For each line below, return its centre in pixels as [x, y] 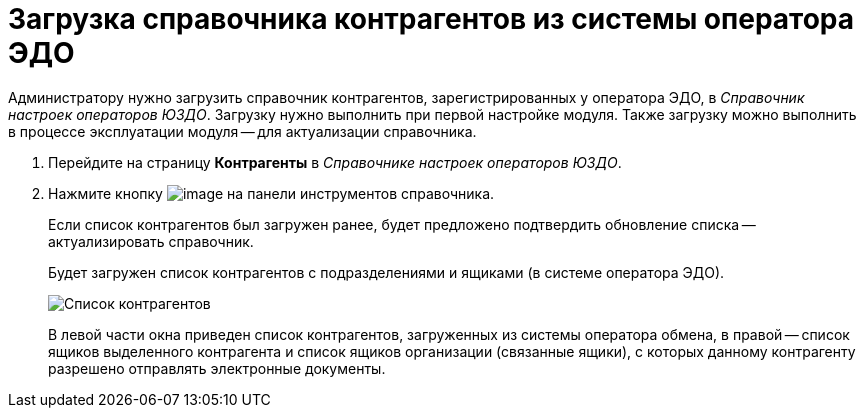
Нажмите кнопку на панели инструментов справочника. [271, 193]
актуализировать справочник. [151, 241]
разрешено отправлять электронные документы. [217, 368]
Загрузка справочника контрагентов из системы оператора [431, 19]
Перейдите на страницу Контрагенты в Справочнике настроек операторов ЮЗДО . [335, 162]
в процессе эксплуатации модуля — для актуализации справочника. [242, 131]
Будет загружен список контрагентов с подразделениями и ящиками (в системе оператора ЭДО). [386, 272]
